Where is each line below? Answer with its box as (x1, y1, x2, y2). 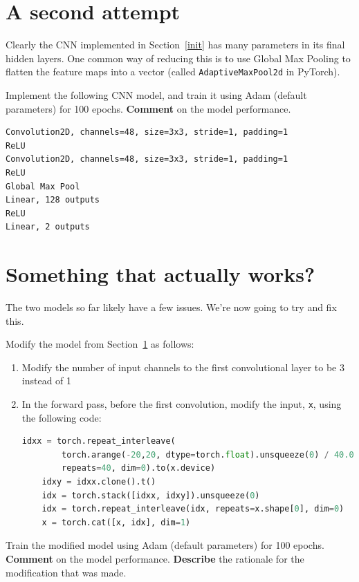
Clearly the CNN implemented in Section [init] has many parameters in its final (6, 37, 345, 52)
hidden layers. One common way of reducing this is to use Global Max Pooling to (6, 50, 351, 65)
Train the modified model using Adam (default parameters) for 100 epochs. (6, 538, 324, 552)
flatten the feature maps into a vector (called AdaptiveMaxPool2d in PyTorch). (6, 64, 340, 79)
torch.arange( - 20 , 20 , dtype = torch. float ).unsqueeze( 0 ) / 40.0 (62, 449, 354, 460)
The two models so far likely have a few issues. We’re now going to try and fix (6, 300, 337, 315)
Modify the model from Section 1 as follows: (6, 337, 194, 351)
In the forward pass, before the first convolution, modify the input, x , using (21, 397, 342, 411)
